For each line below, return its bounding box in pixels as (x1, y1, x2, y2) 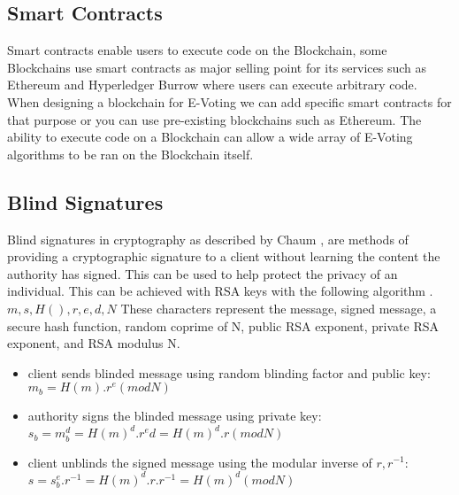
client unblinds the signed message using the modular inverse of (27, 452, 372, 471)
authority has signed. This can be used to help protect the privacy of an (7, 264, 398, 282)
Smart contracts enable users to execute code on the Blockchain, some (7, 41, 387, 59)
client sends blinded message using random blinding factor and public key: (27, 363, 431, 382)
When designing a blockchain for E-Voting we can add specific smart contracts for (7, 92, 452, 111)
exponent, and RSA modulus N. (7, 334, 180, 352)
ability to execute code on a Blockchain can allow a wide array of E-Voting (7, 128, 413, 146)
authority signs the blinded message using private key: (27, 406, 322, 425)
